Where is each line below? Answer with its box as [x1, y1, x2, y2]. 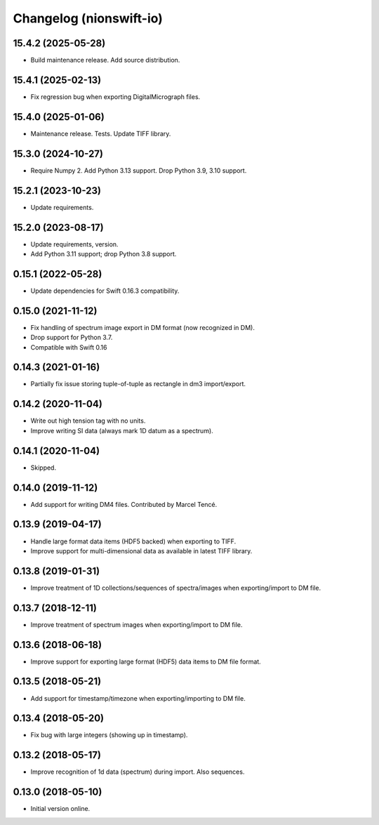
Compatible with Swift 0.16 [30, 343, 107, 351]
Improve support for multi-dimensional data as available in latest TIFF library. [30, 546, 253, 555]
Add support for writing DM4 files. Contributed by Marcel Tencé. [30, 500, 218, 508]
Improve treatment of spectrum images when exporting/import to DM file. [30, 620, 243, 628]
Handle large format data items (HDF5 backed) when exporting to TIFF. [30, 537, 237, 546]
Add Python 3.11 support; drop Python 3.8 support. [30, 249, 177, 258]
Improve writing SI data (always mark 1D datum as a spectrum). [30, 426, 213, 435]
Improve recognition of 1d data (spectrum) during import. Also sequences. [30, 767, 245, 776]
